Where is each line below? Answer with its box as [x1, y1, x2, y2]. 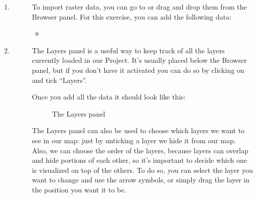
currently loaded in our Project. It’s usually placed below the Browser [32, 55, 247, 65]
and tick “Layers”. [32, 74, 87, 85]
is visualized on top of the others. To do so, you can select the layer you [32, 164, 253, 175]
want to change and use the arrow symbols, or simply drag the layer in [32, 174, 250, 185]
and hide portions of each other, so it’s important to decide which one [32, 155, 247, 165]
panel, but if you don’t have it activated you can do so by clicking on [32, 64, 244, 75]
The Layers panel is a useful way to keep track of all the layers [32, 45, 225, 55]
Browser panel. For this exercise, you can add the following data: [32, 11, 231, 22]
